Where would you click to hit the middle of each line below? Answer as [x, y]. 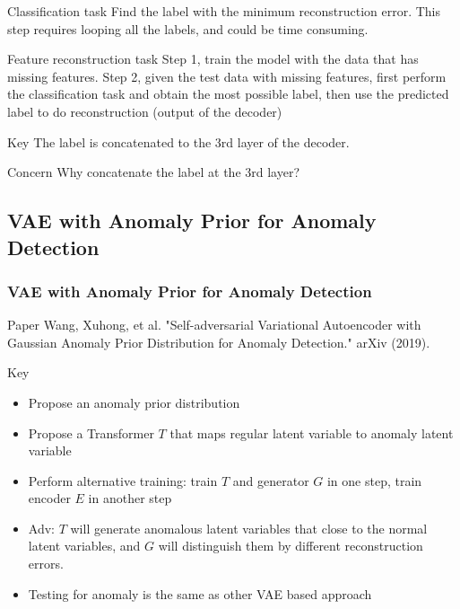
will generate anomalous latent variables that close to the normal [249, 528]
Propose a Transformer [91, 432]
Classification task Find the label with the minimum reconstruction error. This [224, 11]
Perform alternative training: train [123, 480]
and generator [271, 480]
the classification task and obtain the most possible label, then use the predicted [228, 94]
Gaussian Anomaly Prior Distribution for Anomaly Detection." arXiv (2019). [219, 342]
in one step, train [374, 480]
